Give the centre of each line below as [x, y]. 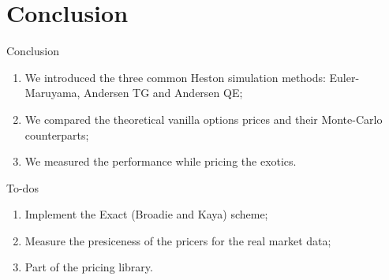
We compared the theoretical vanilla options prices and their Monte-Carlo [204, 119]
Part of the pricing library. [89, 267]
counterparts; [57, 134]
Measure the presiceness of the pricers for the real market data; [178, 240]
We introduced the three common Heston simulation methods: [175, 77]
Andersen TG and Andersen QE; [163, 93]
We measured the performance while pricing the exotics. [161, 161]
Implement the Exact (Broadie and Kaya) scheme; [146, 214]
